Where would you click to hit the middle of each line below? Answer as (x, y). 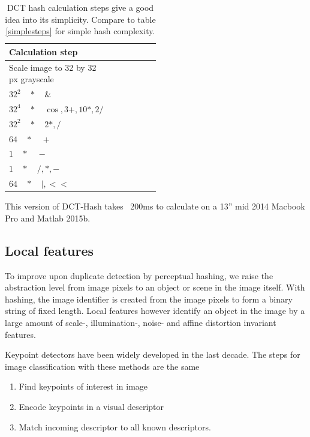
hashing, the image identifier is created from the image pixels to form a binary (149, 299)
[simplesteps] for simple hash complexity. (80, 31)
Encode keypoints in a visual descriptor (91, 406)
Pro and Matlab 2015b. (48, 218)
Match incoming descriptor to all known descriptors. (115, 426)
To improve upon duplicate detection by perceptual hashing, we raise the (139, 275)
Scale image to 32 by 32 (53, 67)
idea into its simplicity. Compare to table (80, 19)
